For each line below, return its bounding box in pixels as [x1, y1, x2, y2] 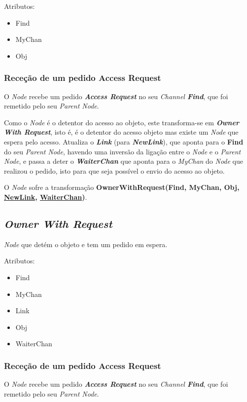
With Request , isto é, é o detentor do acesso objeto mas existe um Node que [4, 127, 239, 137]
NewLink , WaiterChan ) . [4, 191, 87, 202]
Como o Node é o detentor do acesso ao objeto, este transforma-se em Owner [4, 117, 239, 127]
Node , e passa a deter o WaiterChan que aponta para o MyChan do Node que [4, 156, 244, 166]
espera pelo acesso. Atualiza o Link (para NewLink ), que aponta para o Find [4, 136, 244, 146]
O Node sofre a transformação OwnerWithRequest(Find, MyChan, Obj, [4, 182, 240, 192]
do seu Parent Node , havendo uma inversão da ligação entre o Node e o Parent [4, 146, 241, 156]
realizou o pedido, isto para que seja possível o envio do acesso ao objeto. [4, 165, 225, 176]
